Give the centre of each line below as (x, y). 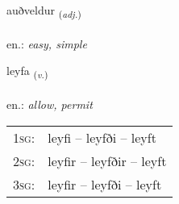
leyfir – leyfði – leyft (105, 184)
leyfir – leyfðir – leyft (107, 160)
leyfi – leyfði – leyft (102, 137)
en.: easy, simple (47, 43)
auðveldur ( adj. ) (44, 11)
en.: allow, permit (50, 104)
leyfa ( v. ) (27, 72)
